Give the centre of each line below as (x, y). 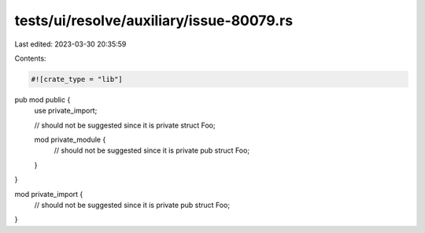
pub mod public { (42, 99)
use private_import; (66, 111)
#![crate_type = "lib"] (77, 79)
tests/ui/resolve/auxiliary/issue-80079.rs (154, 20)
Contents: (30, 58)
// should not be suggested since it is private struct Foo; (125, 125)
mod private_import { (49, 194)
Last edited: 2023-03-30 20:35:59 (70, 44)
